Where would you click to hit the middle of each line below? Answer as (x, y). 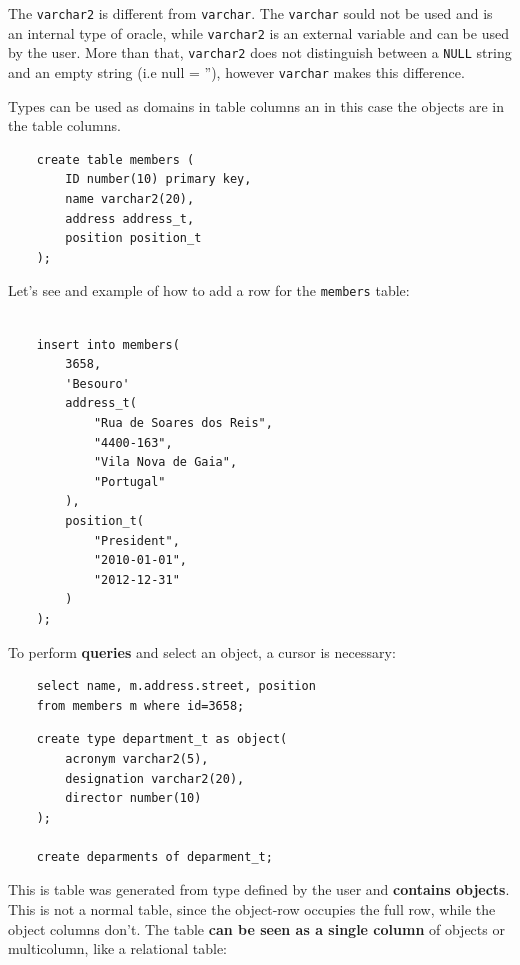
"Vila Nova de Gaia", (165, 462)
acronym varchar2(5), (137, 758)
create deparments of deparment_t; (154, 856)
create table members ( (115, 159)
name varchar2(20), (130, 199)
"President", (136, 540)
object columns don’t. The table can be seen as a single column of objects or (256, 928)
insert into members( (108, 344)
